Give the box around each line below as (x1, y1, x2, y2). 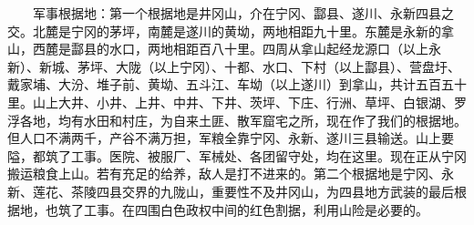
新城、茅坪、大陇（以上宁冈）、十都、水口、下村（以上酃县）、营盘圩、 (38, 56, 460, 76)
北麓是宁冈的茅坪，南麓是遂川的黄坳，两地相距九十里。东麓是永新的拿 (32, 21, 454, 40)
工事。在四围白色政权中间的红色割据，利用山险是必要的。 (83, 199, 428, 219)
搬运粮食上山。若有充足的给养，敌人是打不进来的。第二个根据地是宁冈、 (7, 164, 441, 183)
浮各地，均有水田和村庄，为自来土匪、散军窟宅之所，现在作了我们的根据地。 (7, 110, 467, 129)
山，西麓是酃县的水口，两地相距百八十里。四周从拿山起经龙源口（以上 (7, 39, 428, 58)
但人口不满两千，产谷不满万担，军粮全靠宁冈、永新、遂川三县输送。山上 (7, 128, 441, 148)
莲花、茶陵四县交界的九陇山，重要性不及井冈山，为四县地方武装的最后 (32, 181, 454, 200)
